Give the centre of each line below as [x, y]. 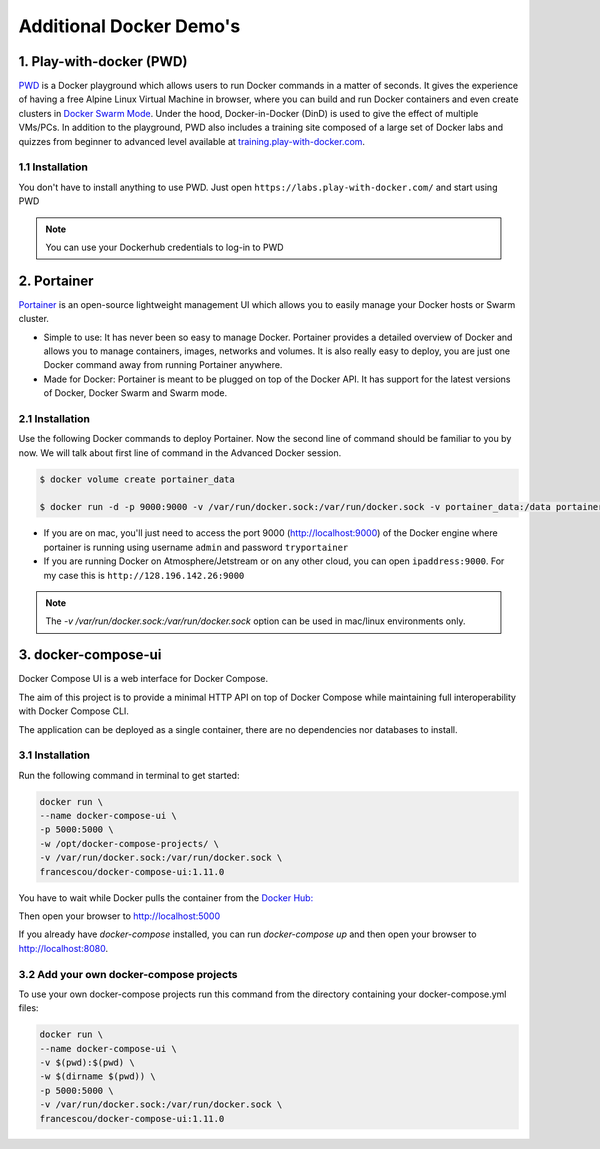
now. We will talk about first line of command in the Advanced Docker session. [180, 452]
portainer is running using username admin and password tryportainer [196, 547]
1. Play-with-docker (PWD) [103, 61]
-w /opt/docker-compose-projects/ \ [129, 843]
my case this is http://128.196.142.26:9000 [144, 575]
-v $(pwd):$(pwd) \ [87, 1063]
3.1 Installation [54, 755]
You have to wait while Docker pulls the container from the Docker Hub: [166, 897]
